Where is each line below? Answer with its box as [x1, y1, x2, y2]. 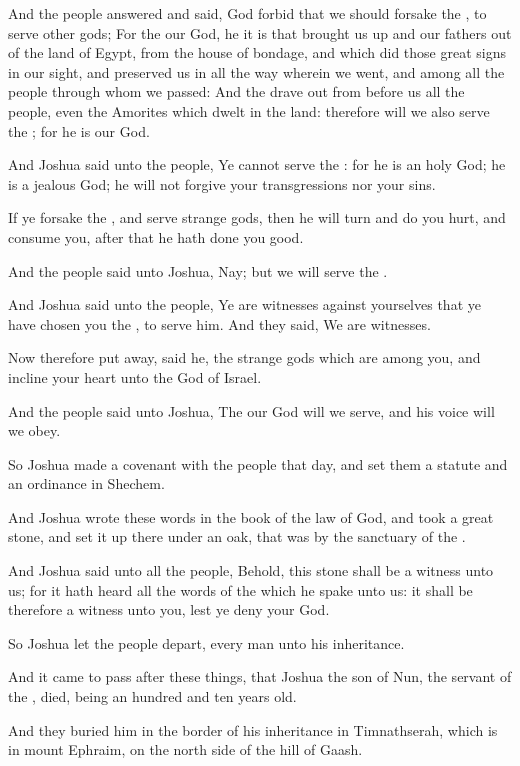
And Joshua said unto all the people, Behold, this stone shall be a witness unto [8, 560, 494, 581]
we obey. [8, 420, 61, 441]
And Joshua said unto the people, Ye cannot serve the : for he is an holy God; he [8, 154, 506, 175]
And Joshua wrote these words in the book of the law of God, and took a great [8, 506, 494, 527]
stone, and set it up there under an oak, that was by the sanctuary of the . [8, 526, 466, 547]
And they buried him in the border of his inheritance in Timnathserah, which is [8, 719, 498, 740]
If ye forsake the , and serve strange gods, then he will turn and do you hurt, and [8, 207, 506, 228]
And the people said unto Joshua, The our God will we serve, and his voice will [8, 400, 495, 421]
